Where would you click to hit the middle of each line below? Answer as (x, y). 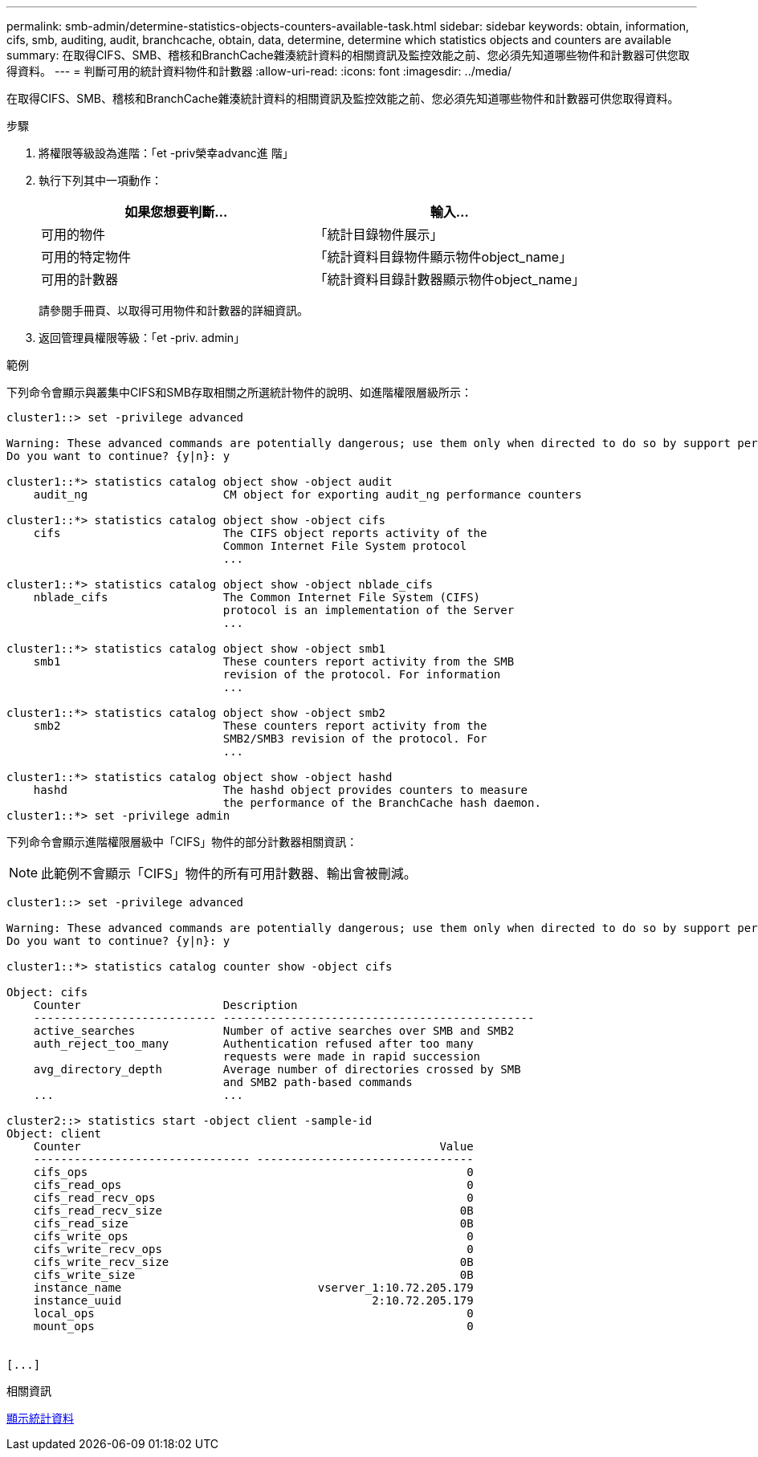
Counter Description (165, 1005)
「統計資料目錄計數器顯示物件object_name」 (450, 279)
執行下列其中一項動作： (100, 180)
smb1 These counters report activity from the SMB (274, 661)
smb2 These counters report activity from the (260, 726)
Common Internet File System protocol (345, 546)
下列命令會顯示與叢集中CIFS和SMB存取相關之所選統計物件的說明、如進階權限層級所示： (240, 392)
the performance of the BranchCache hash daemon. (382, 803)
